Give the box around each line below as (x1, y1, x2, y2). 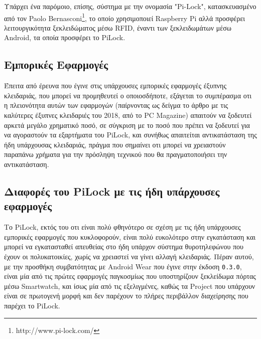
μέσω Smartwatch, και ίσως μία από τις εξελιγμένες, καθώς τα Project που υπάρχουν (4, 280, 255, 291)
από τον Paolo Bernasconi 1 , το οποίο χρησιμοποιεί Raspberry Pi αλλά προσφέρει (4, 11, 245, 23)
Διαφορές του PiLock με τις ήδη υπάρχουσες (4, 183, 220, 199)
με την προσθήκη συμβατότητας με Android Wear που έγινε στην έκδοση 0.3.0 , (4, 261, 242, 271)
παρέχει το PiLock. (4, 300, 60, 310)
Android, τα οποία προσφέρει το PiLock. (4, 32, 125, 43)
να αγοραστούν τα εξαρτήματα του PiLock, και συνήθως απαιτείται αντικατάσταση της (4, 129, 257, 140)
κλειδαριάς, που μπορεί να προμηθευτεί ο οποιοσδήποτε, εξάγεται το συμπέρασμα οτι (4, 90, 252, 100)
